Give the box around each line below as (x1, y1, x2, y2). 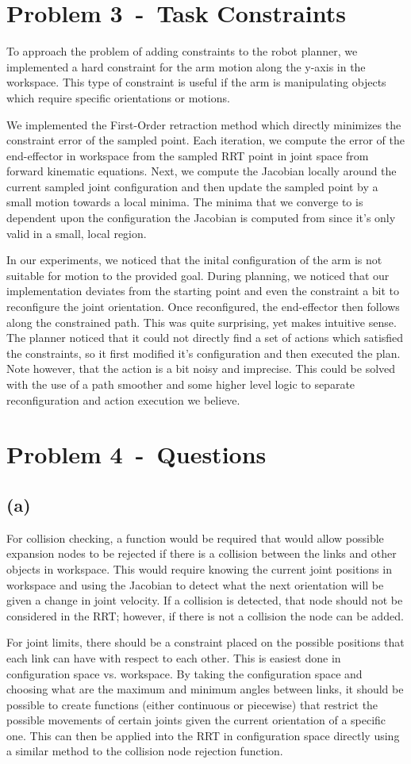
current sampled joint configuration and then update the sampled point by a (6, 178, 378, 194)
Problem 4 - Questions (6, 438, 267, 470)
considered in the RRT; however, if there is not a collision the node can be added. (6, 607, 404, 624)
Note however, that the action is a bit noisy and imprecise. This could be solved (6, 360, 396, 377)
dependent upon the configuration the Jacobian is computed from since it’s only (6, 209, 396, 226)
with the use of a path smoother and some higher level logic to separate (6, 376, 355, 392)
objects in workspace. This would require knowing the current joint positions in (6, 560, 392, 577)
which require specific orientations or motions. (6, 89, 230, 106)
